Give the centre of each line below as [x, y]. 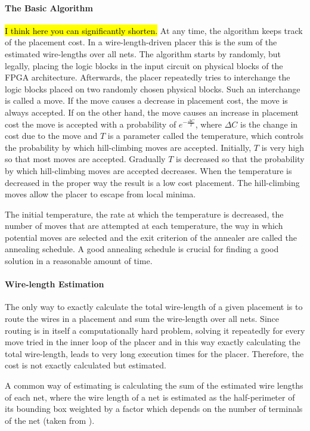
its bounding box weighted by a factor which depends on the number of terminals [154, 409]
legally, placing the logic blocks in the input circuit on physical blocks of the [144, 65]
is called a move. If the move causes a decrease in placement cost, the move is [146, 100]
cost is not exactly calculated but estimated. [86, 365]
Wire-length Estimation [55, 284]
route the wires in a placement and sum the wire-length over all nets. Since [142, 319]
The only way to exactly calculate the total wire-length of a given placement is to [154, 307]
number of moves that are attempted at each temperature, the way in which [144, 226]
